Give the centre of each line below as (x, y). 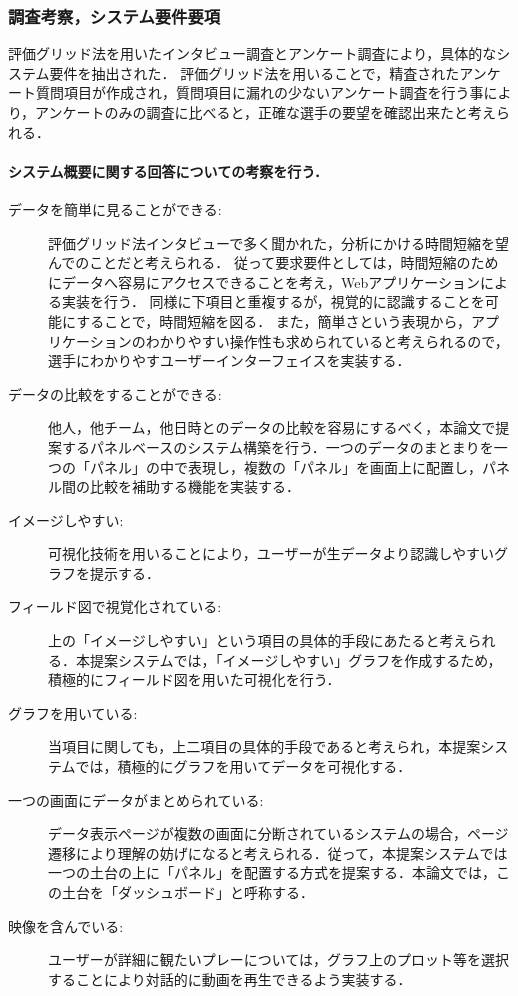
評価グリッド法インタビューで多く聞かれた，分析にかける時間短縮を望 (278, 242)
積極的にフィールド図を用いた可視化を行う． (194, 679)
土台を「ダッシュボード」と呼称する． (187, 892)
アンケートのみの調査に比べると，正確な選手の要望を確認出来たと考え (265, 112)
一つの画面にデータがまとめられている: (136, 799)
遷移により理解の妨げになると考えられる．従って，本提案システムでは (278, 852)
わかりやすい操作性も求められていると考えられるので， (327, 340)
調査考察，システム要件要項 (114, 15)
